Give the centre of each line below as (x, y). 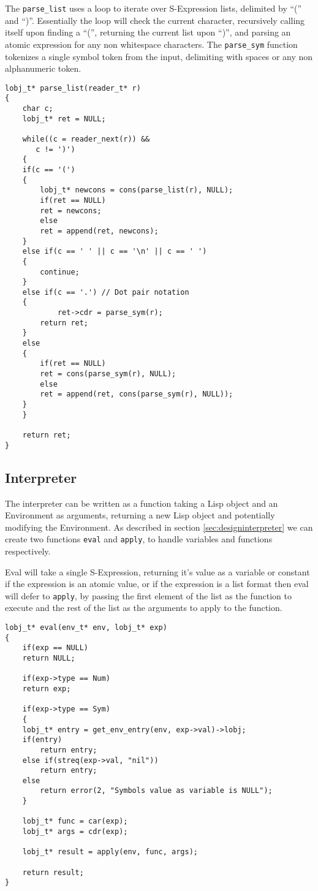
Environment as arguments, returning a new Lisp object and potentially (140, 515)
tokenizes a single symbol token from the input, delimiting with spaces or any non (159, 56)
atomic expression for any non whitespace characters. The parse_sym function (151, 44)
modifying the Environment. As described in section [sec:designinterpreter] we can (159, 527)
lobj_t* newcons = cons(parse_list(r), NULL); (137, 190)
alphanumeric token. (43, 68)
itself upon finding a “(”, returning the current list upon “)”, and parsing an (148, 32)
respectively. (28, 551)
